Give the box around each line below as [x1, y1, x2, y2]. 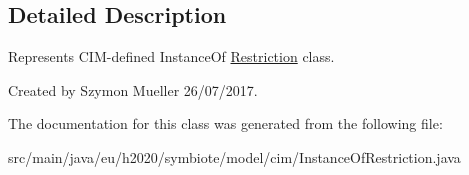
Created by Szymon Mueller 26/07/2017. [8, 79, 258, 100]
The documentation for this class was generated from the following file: [8, 113, 443, 134]
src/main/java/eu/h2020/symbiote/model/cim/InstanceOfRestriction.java [8, 146, 461, 167]
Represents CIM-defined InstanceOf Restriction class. [8, 46, 335, 67]
